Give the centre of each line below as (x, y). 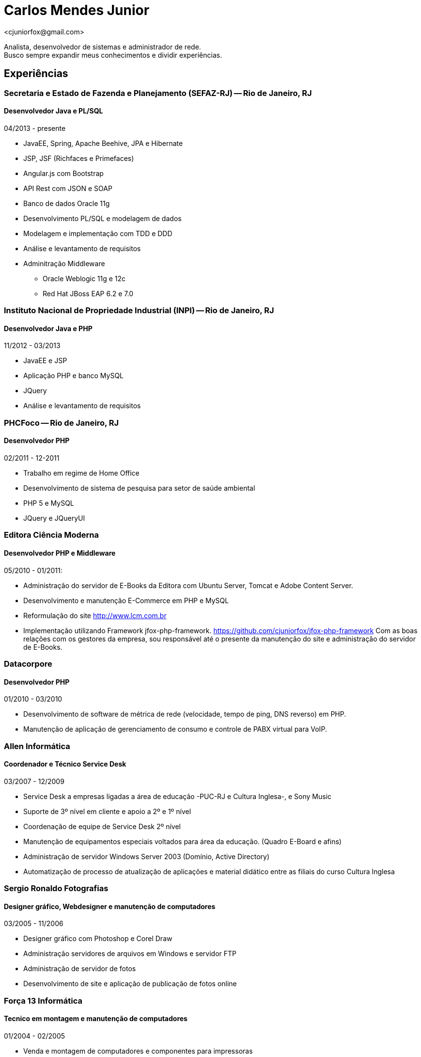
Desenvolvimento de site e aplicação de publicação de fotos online (130, 984)
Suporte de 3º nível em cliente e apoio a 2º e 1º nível (107, 811)
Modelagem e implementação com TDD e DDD (98, 233)
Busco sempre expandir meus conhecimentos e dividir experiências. (113, 55)
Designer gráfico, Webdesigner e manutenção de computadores (110, 906)
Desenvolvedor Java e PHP (48, 328)
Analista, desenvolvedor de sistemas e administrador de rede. (102, 47)
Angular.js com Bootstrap (63, 173)
